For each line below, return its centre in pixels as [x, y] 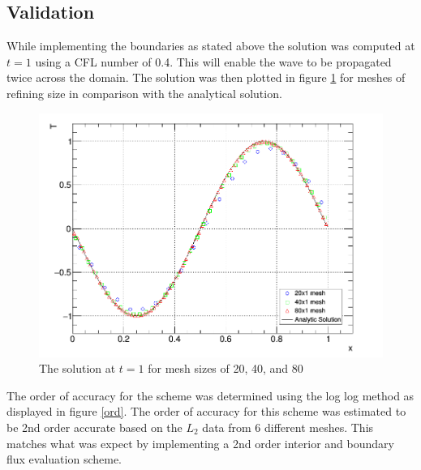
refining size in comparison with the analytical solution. [144, 93]
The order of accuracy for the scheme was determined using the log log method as [210, 395]
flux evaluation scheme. [64, 459]
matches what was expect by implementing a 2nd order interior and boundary [200, 443]
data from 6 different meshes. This [288, 427]
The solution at [77, 368]
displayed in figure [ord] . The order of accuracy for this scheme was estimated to [206, 411]
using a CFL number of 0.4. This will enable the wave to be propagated [213, 61]
